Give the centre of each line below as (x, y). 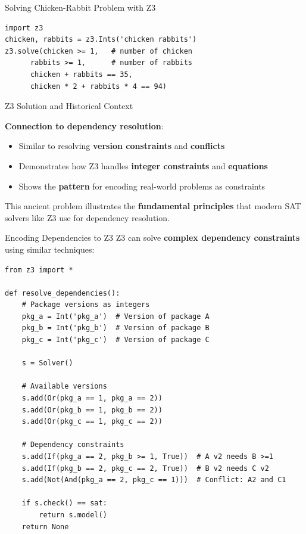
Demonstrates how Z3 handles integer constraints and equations (143, 165)
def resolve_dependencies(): (63, 293)
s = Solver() (47, 363)
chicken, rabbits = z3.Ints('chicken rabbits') (101, 40)
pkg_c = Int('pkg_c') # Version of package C (115, 340)
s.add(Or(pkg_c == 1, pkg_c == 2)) (92, 422)
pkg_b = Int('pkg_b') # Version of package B (115, 328)
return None (45, 527)
